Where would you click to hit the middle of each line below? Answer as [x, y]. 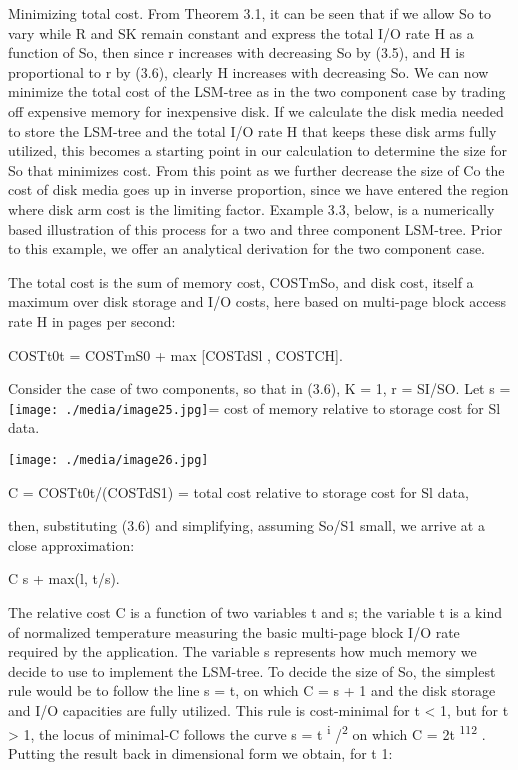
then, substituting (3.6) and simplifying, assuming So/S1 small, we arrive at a [246, 525]
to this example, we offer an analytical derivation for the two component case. [247, 248]
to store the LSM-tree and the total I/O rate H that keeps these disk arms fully [252, 130]
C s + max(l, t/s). [64, 578]
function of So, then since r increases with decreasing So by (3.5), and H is [236, 52]
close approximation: [71, 544]
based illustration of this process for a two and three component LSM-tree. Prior [255, 228]
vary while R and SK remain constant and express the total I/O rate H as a [241, 32]
